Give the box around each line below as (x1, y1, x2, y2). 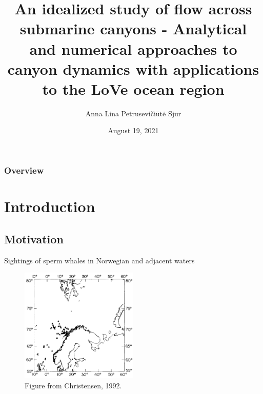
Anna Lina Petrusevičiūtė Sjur (85, 108, 181, 118)
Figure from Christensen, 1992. (25, 380, 122, 390)
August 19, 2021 (108, 125, 159, 136)
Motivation (4, 231, 64, 246)
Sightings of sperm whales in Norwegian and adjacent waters (4, 255, 195, 265)
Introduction (4, 196, 95, 217)
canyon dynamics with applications (7, 58, 259, 79)
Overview (4, 164, 44, 177)
